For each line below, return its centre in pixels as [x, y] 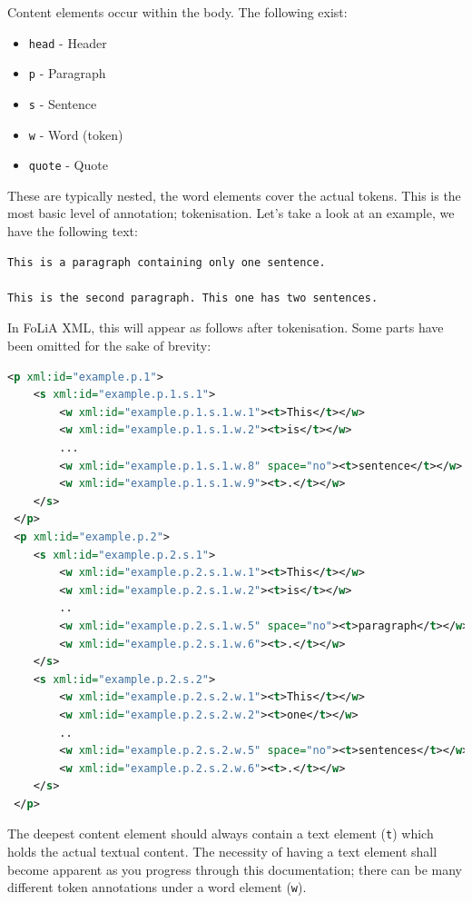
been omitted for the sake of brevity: [109, 346]
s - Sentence [63, 103]
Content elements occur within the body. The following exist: [177, 12]
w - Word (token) [76, 134]
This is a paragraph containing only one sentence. [167, 262]
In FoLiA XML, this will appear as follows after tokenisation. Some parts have [226, 327]
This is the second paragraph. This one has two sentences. [193, 298]
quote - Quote [68, 165]
